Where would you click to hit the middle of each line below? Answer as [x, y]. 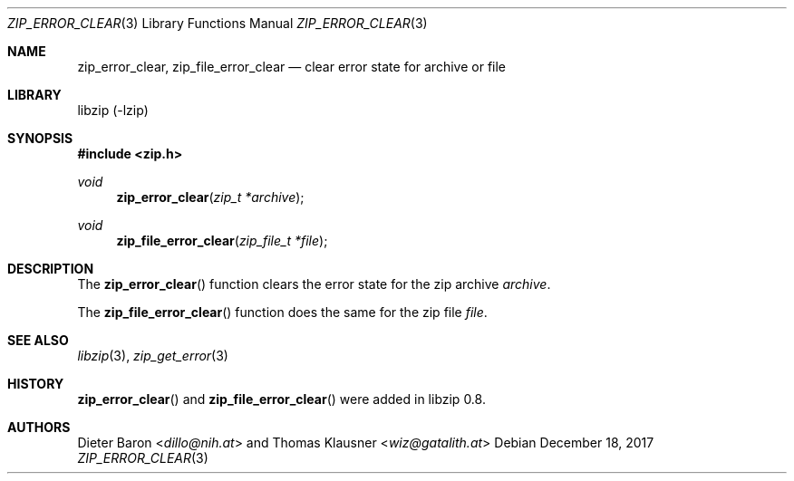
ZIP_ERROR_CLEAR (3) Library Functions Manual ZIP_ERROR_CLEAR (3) [218, 23]
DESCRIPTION [51, 269]
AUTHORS [39, 427]
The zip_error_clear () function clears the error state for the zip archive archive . [314, 284]
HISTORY [36, 384]
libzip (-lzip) [113, 110]
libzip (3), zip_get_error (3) [153, 356]
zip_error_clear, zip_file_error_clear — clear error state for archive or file [291, 67]
